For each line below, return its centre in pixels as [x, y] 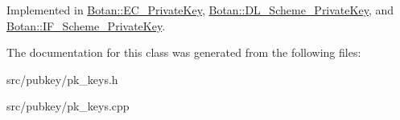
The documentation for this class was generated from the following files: [184, 52]
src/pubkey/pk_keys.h [62, 79]
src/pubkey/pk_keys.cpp [68, 106]
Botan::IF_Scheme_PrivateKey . [86, 25]
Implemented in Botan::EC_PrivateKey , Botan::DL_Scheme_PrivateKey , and [200, 10]
